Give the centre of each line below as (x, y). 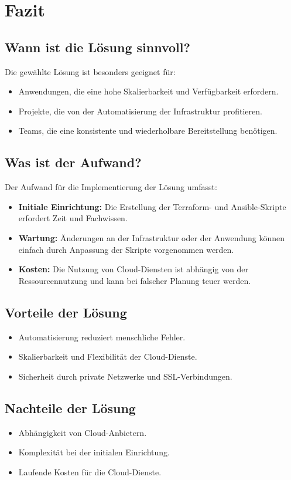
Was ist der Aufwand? (73, 162)
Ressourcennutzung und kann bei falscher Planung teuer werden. (135, 280)
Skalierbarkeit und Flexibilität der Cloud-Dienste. (108, 356)
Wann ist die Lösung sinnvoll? (97, 47)
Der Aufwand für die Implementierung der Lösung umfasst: (111, 187)
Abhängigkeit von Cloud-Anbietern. (83, 432)
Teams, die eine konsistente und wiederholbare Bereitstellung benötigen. (148, 131)
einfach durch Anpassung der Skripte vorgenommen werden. (126, 249)
